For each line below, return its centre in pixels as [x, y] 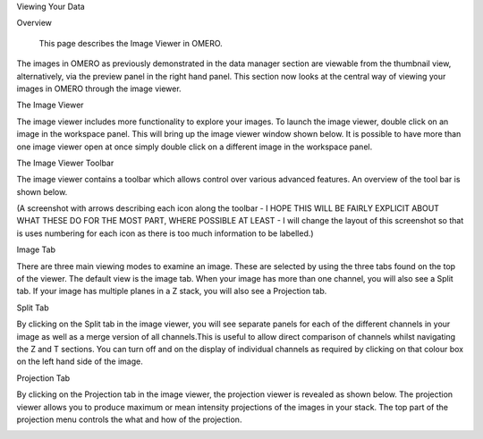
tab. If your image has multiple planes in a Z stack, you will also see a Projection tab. [172, 291]
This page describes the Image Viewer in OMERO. [131, 43]
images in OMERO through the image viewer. [99, 89]
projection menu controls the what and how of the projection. [129, 419]
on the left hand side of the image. [80, 361]
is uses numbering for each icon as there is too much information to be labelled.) [165, 233]
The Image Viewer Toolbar [65, 163]
